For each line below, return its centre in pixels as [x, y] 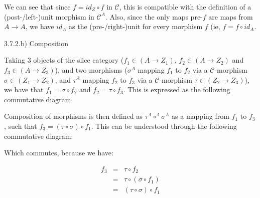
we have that [24, 89]
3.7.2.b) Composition [36, 43]
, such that [21, 126]
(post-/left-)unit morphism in [49, 16]
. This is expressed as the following [177, 89]
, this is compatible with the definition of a [185, 7]
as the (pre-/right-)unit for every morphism [136, 26]
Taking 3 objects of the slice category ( [64, 60]
